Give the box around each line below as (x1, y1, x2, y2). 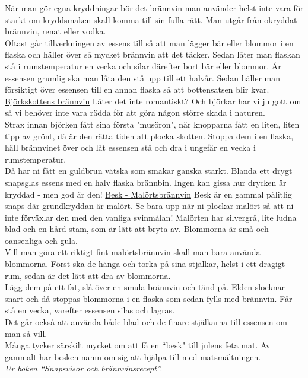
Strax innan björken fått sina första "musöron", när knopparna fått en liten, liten (5, 117, 300, 130)
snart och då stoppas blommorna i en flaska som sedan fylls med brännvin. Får (5, 292, 293, 304)
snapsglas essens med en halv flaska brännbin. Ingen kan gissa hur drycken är (5, 176, 287, 188)
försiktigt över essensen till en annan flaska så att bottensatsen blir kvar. (5, 83, 269, 96)
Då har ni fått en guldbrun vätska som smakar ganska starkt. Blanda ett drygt (5, 164, 293, 177)
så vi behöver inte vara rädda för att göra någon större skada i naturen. (5, 106, 265, 119)
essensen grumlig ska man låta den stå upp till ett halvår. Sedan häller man (5, 71, 281, 84)
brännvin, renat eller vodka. (5, 25, 106, 37)
